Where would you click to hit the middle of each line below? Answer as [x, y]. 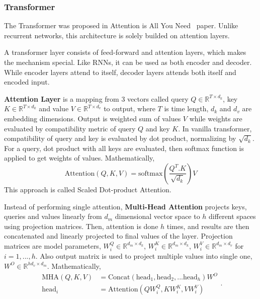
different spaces [232, 216]
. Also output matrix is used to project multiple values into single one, [144, 256]
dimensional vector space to [157, 216]
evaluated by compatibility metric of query [70, 128]
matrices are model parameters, [53, 245]
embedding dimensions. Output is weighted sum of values [93, 118]
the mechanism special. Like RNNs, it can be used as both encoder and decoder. [128, 62]
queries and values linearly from [53, 216]
